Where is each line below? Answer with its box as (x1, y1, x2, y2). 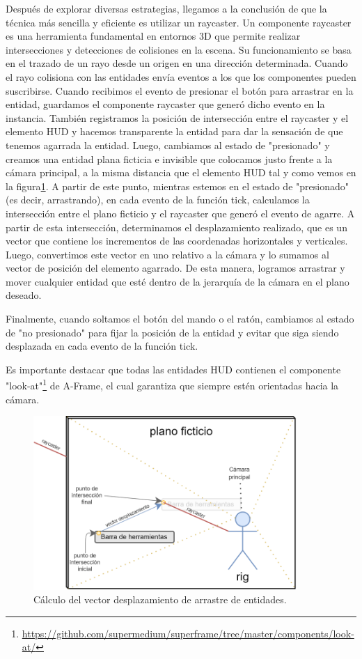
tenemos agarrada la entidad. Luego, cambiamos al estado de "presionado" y (6, 137, 330, 152)
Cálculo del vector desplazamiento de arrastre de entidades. (33, 592, 287, 607)
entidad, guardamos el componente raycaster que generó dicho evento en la (6, 97, 325, 111)
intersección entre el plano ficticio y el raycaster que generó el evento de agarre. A (6, 206, 355, 220)
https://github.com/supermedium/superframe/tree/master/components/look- (22, 626, 354, 640)
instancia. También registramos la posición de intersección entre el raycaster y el (6, 110, 349, 125)
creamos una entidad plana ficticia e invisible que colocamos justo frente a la (6, 151, 333, 166)
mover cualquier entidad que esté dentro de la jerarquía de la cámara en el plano (6, 274, 349, 288)
